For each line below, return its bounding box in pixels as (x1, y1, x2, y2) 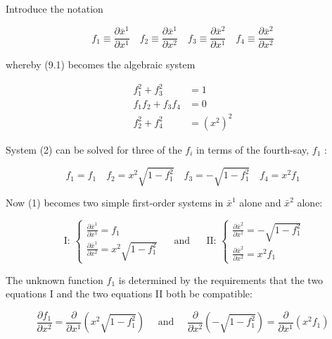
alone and (239, 195, 281, 210)
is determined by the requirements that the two (118, 272, 324, 287)
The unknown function (6, 272, 103, 287)
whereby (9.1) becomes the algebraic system (6, 57, 196, 72)
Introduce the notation (6, 1, 103, 16)
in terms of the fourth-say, (196, 142, 309, 156)
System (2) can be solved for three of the (6, 142, 182, 156)
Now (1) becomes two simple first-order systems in (6, 195, 224, 210)
